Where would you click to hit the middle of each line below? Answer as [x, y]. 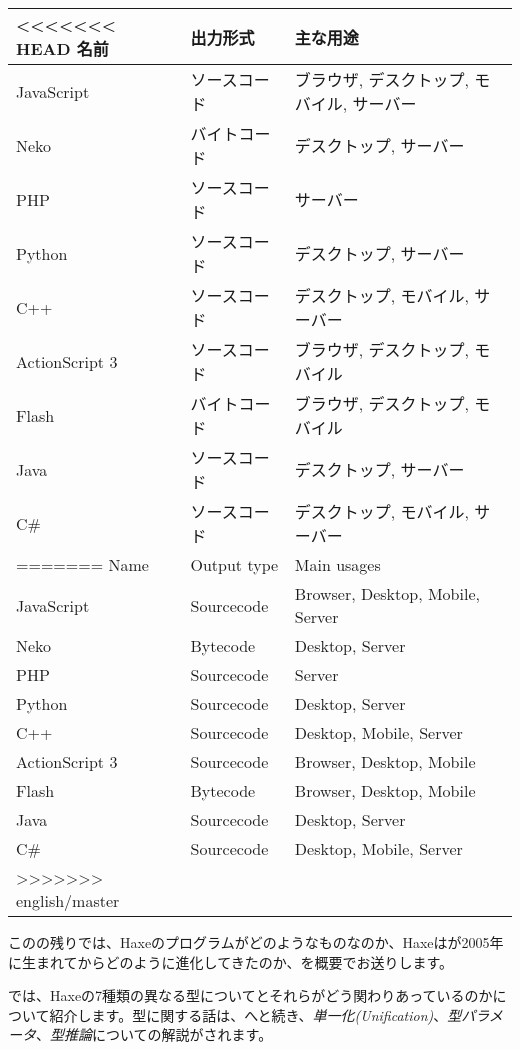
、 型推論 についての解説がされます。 [154, 1034]
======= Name [82, 564]
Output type [234, 564]
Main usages [337, 564]
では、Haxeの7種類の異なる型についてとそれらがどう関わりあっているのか [250, 995]
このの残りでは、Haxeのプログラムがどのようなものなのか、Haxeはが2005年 [256, 942]
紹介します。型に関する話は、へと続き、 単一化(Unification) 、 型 [255, 1014]
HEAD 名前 [62, 48]
